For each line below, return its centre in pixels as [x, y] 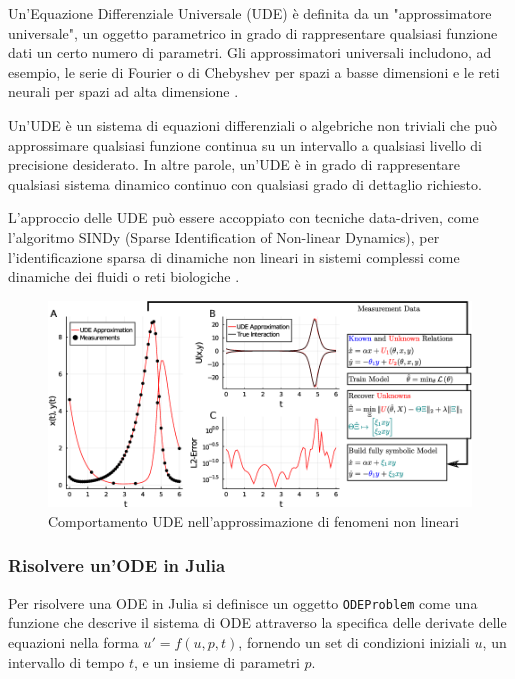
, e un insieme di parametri [217, 661]
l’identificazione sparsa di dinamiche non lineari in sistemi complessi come [234, 256]
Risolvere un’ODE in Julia [117, 565]
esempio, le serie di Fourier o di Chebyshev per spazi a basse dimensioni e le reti [254, 71]
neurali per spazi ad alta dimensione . [123, 91]
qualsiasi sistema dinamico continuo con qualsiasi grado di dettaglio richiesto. [245, 183]
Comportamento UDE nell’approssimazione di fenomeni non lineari [253, 520]
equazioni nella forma [73, 642]
